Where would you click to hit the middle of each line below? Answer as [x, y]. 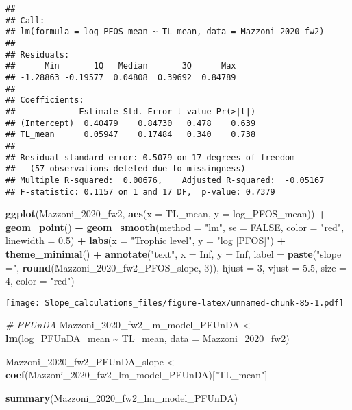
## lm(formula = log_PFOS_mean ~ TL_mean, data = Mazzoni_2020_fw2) [165, 32]
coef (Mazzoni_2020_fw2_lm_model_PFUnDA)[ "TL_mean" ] [137, 375]
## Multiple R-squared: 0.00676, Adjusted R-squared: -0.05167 [165, 180]
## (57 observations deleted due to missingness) [126, 169]
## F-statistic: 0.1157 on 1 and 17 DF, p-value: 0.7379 [140, 192]
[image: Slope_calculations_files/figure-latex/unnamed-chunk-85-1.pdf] [175, 303]
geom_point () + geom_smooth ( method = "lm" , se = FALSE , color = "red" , [175, 227]
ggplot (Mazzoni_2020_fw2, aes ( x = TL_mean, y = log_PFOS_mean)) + [166, 214]
